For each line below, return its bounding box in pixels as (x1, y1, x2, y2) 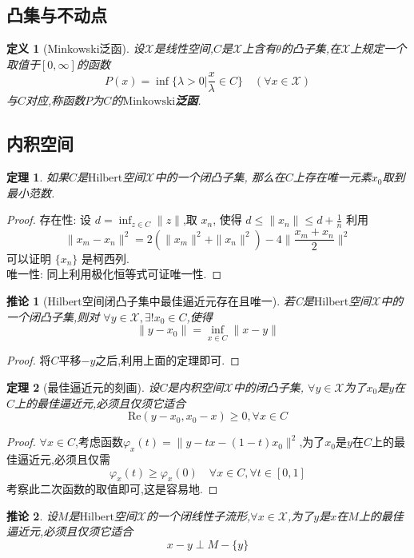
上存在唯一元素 (293, 169, 372, 185)
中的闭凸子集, (233, 378, 305, 395)
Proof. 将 (6, 352, 51, 369)
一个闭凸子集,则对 (6, 308, 100, 325)
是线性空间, (153, 40, 214, 57)
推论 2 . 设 (6, 507, 58, 524)
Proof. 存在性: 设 (6, 211, 92, 228)
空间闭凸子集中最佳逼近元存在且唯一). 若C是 (82, 292, 314, 309)
